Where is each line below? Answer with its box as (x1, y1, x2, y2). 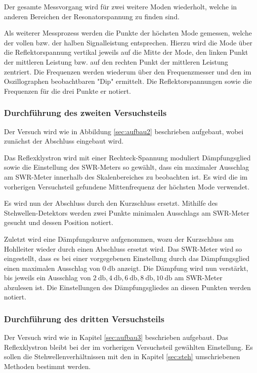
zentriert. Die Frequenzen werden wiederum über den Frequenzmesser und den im (4, 66, 252, 76)
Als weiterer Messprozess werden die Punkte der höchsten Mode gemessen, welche (4, 28, 252, 38)
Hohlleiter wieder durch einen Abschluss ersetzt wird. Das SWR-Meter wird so (4, 243, 242, 254)
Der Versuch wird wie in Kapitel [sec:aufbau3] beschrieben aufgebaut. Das (4, 332, 228, 342)
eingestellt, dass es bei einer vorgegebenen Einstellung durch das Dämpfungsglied (4, 253, 250, 263)
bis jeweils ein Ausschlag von (4, 272, 91, 283)
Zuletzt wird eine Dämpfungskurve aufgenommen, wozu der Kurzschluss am (4, 233, 234, 244)
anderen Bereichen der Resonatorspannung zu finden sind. (4, 11, 180, 21)
